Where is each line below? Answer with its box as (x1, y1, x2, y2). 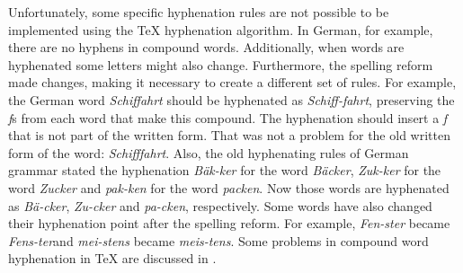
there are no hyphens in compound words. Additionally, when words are (8, 38, 405, 57)
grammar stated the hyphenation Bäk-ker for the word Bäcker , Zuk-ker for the (8, 161, 441, 180)
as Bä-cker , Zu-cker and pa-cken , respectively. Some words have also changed (8, 196, 432, 215)
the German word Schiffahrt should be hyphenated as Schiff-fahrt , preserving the (8, 90, 455, 109)
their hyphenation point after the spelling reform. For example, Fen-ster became (8, 214, 450, 233)
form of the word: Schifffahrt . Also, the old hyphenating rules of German (8, 143, 409, 162)
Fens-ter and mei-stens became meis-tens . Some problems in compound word (8, 231, 429, 250)
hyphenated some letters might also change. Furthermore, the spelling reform (8, 55, 433, 74)
